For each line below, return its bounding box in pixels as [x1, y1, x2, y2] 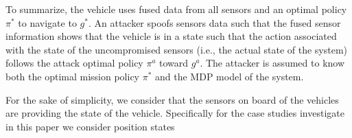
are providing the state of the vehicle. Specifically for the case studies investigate [5, 106, 344, 120]
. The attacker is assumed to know [200, 56, 345, 70]
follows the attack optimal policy [5, 56, 143, 70]
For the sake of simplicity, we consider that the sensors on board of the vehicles [5, 92, 339, 106]
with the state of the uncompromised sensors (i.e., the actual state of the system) [5, 42, 348, 56]
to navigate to [18, 15, 77, 30]
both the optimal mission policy [5, 69, 140, 83]
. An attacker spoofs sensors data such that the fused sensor [88, 15, 341, 30]
